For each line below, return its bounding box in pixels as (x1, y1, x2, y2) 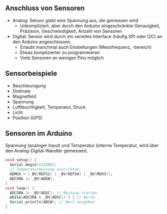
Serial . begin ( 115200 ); (9, 162, 57, 167)
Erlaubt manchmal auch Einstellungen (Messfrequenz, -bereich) (19, 44, 152, 50)
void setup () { (5, 158, 37, 163)
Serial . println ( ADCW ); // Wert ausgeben (9, 199, 95, 205)
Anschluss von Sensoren (5, 4, 85, 13)
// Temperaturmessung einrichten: (9, 167, 81, 172)
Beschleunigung (12, 82, 46, 88)
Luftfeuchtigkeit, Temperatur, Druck (12, 104, 86, 110)
